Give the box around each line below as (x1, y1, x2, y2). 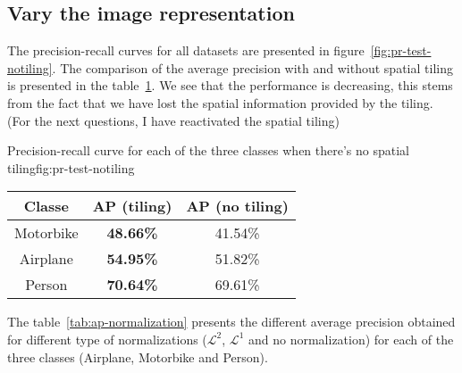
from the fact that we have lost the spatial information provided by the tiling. (7, 93, 433, 112)
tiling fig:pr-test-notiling (7, 158, 135, 177)
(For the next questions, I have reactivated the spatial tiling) (7, 111, 340, 129)
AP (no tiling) (186, 195, 289, 217)
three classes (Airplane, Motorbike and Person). (7, 347, 268, 366)
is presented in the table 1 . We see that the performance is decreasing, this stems (7, 76, 453, 95)
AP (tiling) (92, 195, 172, 217)
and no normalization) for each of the (248, 329, 454, 348)
